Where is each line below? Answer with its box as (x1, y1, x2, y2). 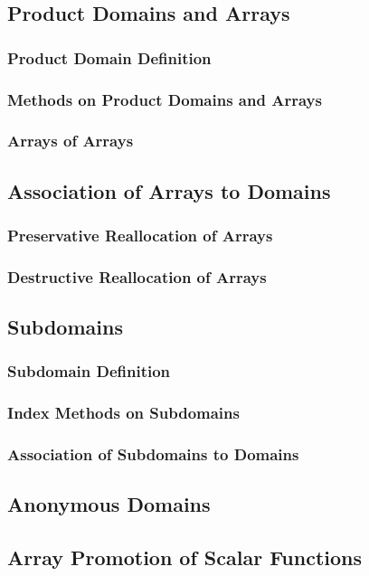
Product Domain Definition (7, 46, 212, 69)
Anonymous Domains (7, 490, 211, 518)
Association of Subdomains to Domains (7, 443, 299, 466)
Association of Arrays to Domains (7, 176, 331, 204)
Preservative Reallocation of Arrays (7, 224, 273, 247)
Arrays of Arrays (7, 129, 134, 152)
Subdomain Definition (7, 360, 171, 382)
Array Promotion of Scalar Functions (7, 543, 363, 571)
